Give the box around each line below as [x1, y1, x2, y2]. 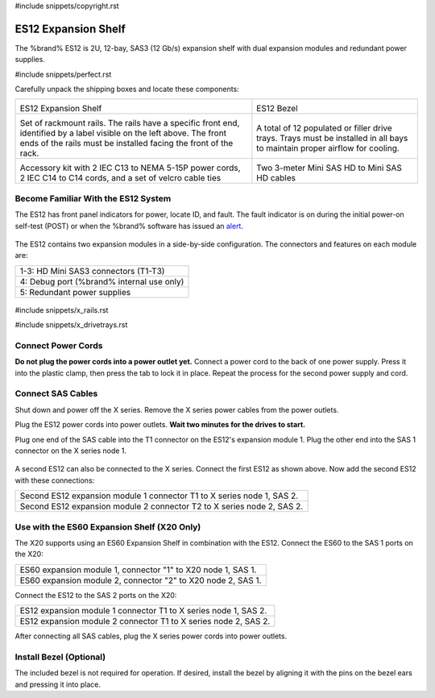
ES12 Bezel [256, 103, 298, 114]
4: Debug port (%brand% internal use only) [19, 276, 184, 287]
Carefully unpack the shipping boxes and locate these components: [14, 85, 239, 94]
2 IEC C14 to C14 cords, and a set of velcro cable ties [19, 172, 222, 184]
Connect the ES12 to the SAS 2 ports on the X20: [14, 590, 177, 600]
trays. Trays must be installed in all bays [256, 133, 408, 144]
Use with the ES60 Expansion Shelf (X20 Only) [14, 521, 201, 532]
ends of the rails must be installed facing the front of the [19, 138, 234, 149]
